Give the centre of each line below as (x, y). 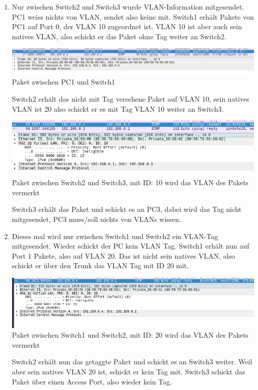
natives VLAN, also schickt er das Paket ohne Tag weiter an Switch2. (119, 36)
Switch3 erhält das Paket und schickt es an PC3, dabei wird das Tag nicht (127, 209)
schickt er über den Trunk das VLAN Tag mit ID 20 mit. (100, 265)
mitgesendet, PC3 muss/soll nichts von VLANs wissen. (96, 219)
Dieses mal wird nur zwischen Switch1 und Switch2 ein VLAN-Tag (115, 236)
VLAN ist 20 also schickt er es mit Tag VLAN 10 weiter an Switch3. (118, 108)
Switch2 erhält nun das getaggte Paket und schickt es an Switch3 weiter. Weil (132, 362)
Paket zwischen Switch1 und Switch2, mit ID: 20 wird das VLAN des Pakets (130, 335)
